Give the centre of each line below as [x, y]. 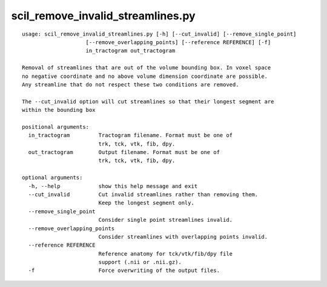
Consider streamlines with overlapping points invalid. [183, 237]
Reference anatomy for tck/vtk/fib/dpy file [166, 253]
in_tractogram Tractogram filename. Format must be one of [130, 135]
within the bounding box [59, 110]
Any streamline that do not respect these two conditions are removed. [130, 84]
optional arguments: [52, 178]
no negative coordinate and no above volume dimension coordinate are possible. [145, 76]
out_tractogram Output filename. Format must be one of [124, 152]
